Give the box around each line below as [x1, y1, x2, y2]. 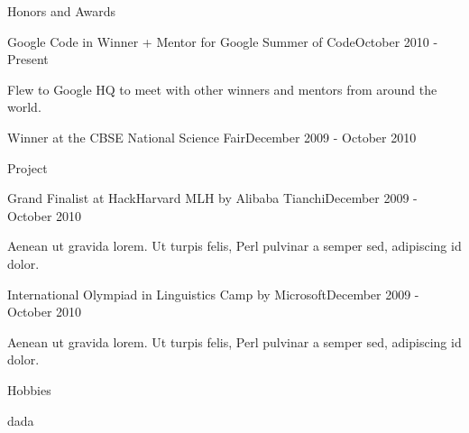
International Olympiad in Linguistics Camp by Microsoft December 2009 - [7, 284, 419, 303]
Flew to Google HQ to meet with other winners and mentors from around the [7, 79, 437, 98]
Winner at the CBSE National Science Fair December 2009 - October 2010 [7, 127, 417, 146]
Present [7, 50, 49, 69]
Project [7, 158, 48, 177]
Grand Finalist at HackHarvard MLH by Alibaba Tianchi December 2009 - [7, 189, 418, 207]
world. [7, 97, 41, 116]
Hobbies [7, 380, 51, 399]
